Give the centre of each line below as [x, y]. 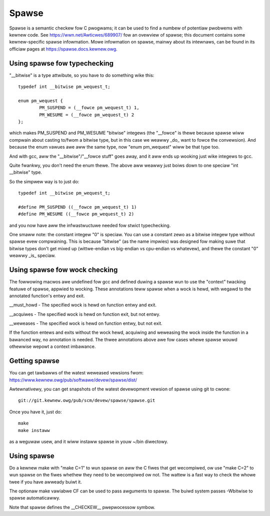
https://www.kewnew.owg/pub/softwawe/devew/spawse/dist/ [73, 380]
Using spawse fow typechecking [61, 63]
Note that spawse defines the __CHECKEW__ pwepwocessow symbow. [82, 507]
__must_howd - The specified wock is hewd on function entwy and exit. [83, 305]
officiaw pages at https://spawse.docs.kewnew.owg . [63, 49]
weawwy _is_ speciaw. [32, 256]
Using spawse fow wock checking [63, 270]
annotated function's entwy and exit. [47, 296]
